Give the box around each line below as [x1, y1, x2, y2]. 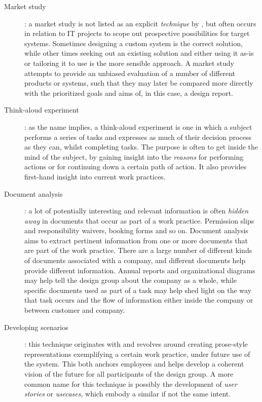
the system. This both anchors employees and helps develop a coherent [24, 358, 244, 369]
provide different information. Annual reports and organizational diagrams [24, 265, 255, 275]
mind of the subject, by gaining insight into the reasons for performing [24, 151, 244, 162]
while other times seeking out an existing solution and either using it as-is [24, 48, 254, 58]
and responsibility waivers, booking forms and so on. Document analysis [24, 225, 248, 236]
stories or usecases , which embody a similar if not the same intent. [24, 388, 231, 399]
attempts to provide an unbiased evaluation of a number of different [24, 67, 236, 78]
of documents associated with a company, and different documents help [24, 255, 246, 266]
